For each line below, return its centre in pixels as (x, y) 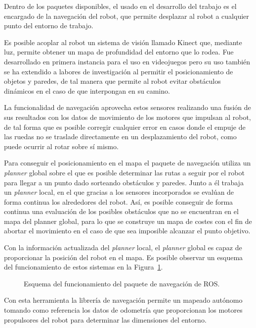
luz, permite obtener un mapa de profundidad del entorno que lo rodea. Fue (119, 52)
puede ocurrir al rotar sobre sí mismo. (61, 146)
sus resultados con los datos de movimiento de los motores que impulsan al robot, (128, 117)
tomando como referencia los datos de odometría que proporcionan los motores (123, 310)
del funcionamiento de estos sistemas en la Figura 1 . (84, 267)
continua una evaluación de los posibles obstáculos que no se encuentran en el (121, 211)
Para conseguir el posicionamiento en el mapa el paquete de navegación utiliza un (128, 163)
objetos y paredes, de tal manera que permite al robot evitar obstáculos (112, 81)
